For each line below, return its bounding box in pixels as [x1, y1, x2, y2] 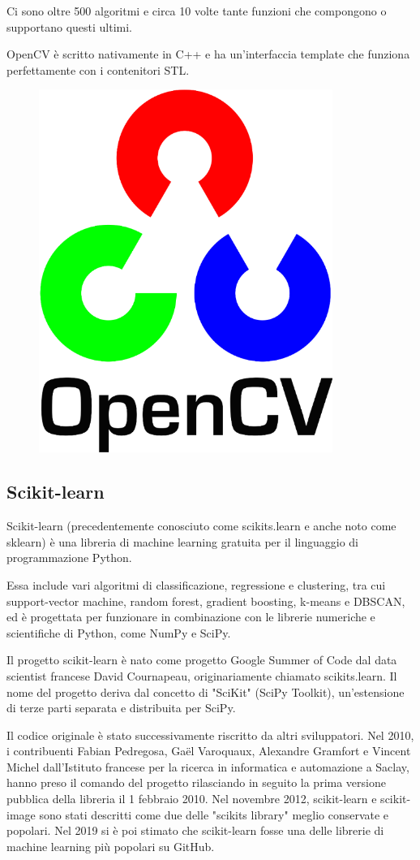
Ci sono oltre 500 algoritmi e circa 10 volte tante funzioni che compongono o [6, 2, 387, 19]
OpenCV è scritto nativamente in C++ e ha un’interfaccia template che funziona [6, 45, 410, 63]
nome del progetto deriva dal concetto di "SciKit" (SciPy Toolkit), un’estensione [6, 683, 405, 700]
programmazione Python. [6, 549, 132, 566]
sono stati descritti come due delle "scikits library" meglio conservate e [39, 806, 389, 823]
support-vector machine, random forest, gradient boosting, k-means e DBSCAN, [6, 592, 405, 609]
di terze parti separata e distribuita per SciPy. [6, 699, 236, 716]
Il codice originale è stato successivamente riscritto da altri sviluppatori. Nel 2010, [6, 726, 414, 743]
